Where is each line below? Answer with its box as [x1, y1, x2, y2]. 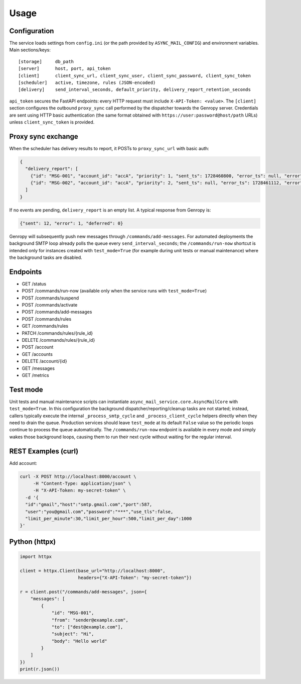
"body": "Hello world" [51, 638, 107, 644]
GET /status [22, 280, 47, 286]
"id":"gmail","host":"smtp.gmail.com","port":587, [25, 502, 153, 508]
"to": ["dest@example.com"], [51, 624, 123, 630]
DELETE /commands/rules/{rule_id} [22, 337, 95, 343]
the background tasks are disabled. [9, 254, 82, 260]
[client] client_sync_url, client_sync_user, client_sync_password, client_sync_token [18, 73, 251, 78]
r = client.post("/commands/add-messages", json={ [20, 589, 147, 595]
